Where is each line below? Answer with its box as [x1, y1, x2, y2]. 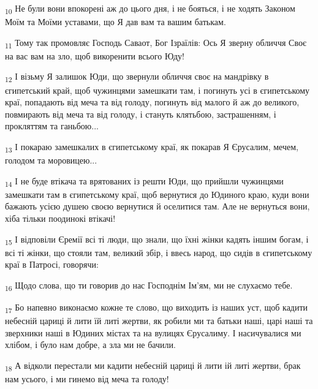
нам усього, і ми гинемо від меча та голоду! [5, 372, 169, 385]
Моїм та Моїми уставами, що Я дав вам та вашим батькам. [5, 15, 226, 28]
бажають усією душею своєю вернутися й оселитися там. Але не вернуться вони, [5, 200, 310, 213]
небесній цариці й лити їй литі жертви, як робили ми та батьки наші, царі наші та [5, 314, 313, 327]
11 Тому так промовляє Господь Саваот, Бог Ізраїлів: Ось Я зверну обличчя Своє [5, 36, 306, 50]
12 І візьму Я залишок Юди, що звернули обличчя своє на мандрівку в [5, 70, 269, 85]
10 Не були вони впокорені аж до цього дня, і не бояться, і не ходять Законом [5, 2, 295, 16]
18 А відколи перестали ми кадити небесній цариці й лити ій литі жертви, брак [5, 358, 301, 373]
